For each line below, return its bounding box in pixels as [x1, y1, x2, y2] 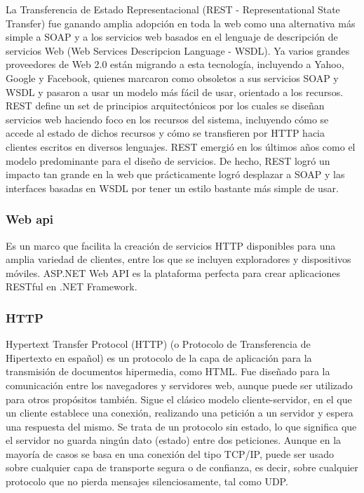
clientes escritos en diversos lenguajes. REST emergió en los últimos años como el [6, 139, 356, 154]
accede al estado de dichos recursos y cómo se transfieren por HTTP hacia [6, 126, 325, 140]
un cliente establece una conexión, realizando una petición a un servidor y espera [6, 405, 353, 420]
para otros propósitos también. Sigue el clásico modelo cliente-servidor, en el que [6, 391, 352, 406]
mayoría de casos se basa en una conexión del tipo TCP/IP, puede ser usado [6, 446, 334, 461]
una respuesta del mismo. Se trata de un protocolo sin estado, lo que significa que [6, 419, 357, 433]
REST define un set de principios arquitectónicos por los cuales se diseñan [6, 98, 325, 113]
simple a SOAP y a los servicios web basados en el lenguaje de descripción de [6, 29, 338, 44]
